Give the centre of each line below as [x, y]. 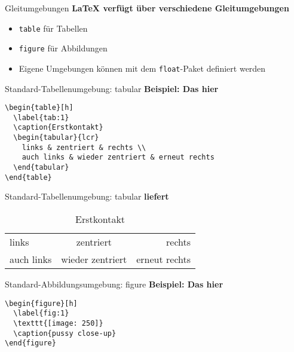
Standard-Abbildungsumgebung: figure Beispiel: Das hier [114, 284]
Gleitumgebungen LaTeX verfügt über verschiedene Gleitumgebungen [147, 8]
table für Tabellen [53, 28]
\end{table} [28, 177]
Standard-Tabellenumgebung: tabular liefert [87, 196]
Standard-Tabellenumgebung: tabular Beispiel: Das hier [112, 88]
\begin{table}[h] [39, 108]
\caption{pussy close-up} [65, 333]
